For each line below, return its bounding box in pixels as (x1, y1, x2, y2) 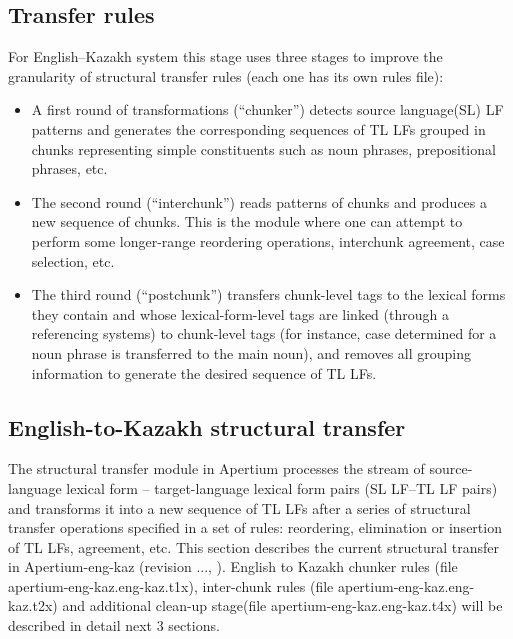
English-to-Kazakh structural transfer (8, 411, 406, 442)
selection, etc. (31, 250, 115, 271)
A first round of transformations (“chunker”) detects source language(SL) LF (31, 99, 504, 120)
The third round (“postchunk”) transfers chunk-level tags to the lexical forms (31, 284, 506, 305)
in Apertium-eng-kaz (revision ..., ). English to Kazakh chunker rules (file (8, 556, 458, 577)
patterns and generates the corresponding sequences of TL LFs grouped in (31, 118, 486, 139)
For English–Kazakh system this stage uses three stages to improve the (8, 46, 443, 67)
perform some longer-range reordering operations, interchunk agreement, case (31, 230, 505, 251)
